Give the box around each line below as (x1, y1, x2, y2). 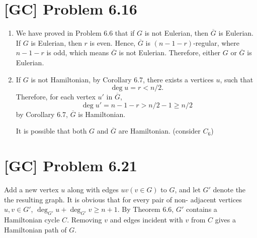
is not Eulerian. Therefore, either (119, 47, 221, 58)
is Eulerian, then (31, 37, 82, 48)
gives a (215, 214, 236, 224)
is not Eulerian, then (144, 28, 209, 38)
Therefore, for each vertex (16, 91, 96, 102)
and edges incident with (110, 214, 183, 224)
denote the (213, 184, 246, 194)
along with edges (67, 184, 119, 194)
